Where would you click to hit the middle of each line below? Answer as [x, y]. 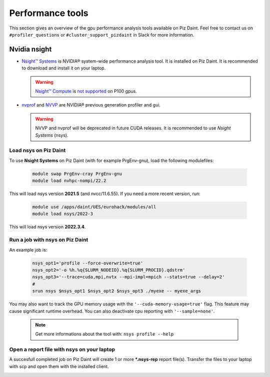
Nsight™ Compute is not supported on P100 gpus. [86, 91]
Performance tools [49, 13]
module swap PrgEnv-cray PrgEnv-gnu [77, 173]
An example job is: [28, 249]
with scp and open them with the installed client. [59, 366]
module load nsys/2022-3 [63, 214]
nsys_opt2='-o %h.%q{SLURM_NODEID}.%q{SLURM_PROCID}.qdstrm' [109, 270]
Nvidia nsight [30, 49]
